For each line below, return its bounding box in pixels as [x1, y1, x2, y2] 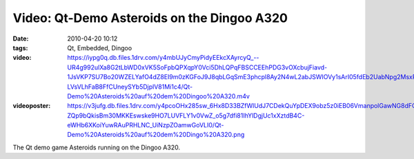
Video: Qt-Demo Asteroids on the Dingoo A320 [12, 10, 288, 25]
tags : [12, 43, 28, 52]
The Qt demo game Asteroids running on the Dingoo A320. [12, 143, 181, 151]
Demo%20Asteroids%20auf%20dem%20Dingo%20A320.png [67, 131, 245, 139]
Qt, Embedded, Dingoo [67, 43, 132, 52]
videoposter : [12, 102, 51, 110]
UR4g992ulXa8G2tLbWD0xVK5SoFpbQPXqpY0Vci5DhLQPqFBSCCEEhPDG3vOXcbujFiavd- [67, 63, 328, 72]
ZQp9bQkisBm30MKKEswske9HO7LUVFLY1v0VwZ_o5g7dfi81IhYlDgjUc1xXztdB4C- [67, 111, 305, 120]
